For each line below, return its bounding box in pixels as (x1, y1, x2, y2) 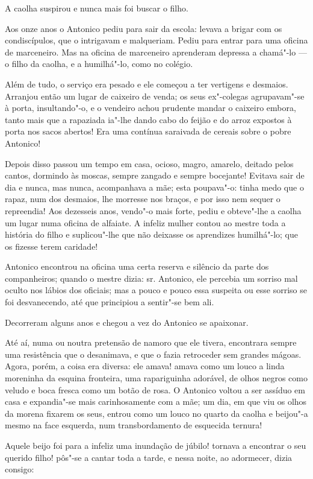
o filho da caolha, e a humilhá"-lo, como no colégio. (5, 57, 193, 70)
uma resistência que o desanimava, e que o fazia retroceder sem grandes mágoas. (5, 347, 302, 360)
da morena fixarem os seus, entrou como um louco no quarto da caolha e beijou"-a (5, 407, 308, 419)
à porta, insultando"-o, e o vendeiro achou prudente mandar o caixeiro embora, (5, 101, 296, 114)
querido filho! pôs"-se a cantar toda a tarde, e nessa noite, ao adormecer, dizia (5, 451, 293, 463)
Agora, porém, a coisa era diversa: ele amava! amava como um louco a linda (5, 360, 285, 372)
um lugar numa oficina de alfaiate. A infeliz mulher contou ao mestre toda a (5, 216, 286, 229)
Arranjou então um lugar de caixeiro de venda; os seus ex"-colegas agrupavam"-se (5, 89, 305, 102)
